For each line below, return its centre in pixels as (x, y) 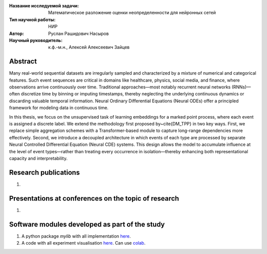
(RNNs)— (241, 87)
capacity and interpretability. (38, 158)
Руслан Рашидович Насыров (78, 33)
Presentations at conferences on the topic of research (94, 198)
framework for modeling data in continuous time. (59, 108)
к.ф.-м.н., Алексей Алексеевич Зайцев (89, 47)
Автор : (17, 33)
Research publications (44, 172)
